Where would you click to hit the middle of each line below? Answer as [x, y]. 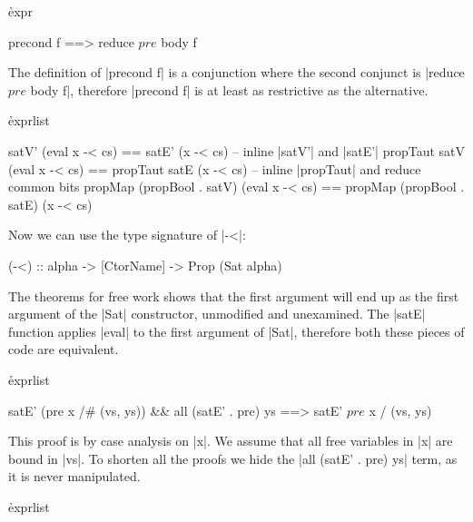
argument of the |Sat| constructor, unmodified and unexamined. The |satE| [217, 314]
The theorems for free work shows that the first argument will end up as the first [234, 295]
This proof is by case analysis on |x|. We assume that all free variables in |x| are [231, 441]
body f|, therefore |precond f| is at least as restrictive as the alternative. [229, 89]
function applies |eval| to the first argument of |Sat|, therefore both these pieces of [236, 331]
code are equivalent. [64, 349]
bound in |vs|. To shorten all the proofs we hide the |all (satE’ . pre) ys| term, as [233, 458]
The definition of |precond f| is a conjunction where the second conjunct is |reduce [236, 72]
